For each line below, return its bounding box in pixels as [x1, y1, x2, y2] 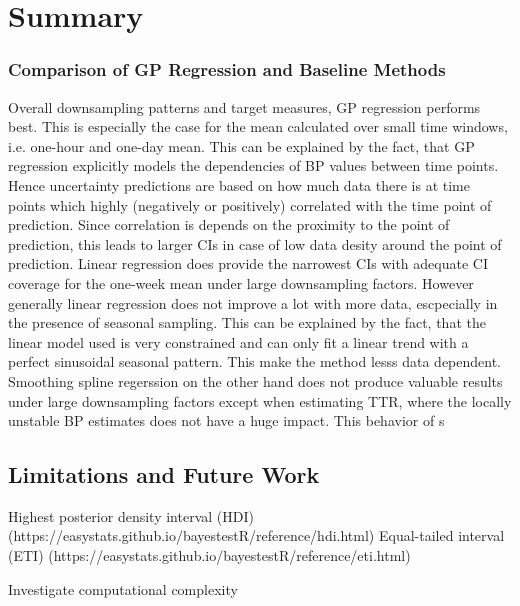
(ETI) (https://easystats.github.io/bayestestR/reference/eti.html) [8, 545, 411, 566]
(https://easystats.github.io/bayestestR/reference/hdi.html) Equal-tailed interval [8, 525, 505, 546]
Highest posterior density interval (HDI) [8, 505, 254, 526]
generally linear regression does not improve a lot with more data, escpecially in [8, 292, 498, 313]
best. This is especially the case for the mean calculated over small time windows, [8, 116, 508, 137]
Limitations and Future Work [8, 459, 320, 490]
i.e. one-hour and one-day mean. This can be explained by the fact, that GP [8, 135, 475, 156]
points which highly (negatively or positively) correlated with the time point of [8, 194, 492, 215]
